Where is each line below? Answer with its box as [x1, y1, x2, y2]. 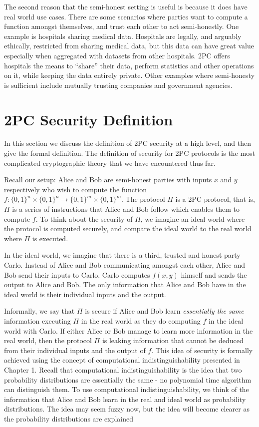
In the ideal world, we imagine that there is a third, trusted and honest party [4, 250, 241, 260]
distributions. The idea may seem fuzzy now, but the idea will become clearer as [4, 404, 250, 414]
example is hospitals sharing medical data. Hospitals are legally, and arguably [4, 30, 242, 41]
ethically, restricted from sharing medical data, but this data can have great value [4, 40, 254, 51]
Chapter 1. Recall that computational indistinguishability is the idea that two [4, 364, 242, 375]
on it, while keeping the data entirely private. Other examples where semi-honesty [4, 70, 255, 80]
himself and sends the [181, 269, 247, 280]
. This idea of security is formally [151, 345, 253, 355]
